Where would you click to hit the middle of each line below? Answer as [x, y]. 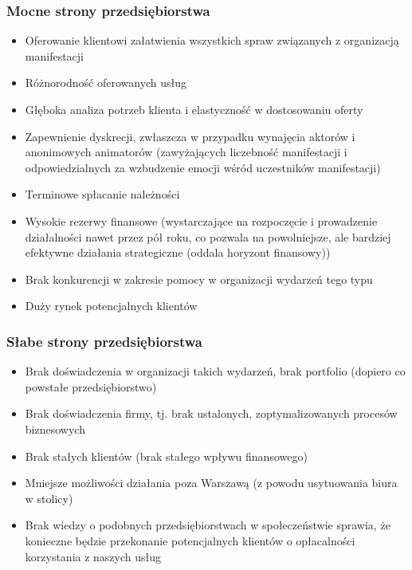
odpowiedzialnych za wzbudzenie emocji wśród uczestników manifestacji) [203, 167]
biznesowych [55, 428]
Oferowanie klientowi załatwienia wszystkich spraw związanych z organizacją [212, 40]
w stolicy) [49, 498]
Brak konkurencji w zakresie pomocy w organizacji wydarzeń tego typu [199, 279]
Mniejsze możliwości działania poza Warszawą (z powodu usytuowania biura [211, 483]
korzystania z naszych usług [93, 556]
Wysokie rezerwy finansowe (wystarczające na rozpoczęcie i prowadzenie [201, 220]
